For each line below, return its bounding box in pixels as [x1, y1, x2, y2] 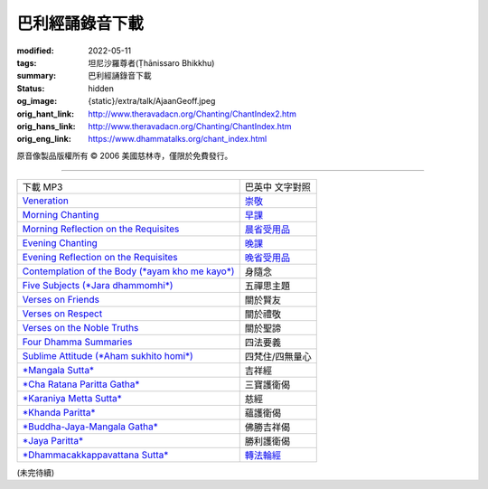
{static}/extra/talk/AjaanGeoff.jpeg [88, 96, 216, 107]
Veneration [22, 194, 70, 207]
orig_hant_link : [16, 108, 75, 119]
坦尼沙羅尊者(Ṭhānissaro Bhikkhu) [88, 57, 215, 68]
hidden [88, 82, 115, 94]
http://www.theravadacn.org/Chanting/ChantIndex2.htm [88, 108, 297, 119]
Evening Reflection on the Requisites [22, 251, 178, 264]
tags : [16, 57, 37, 68]
